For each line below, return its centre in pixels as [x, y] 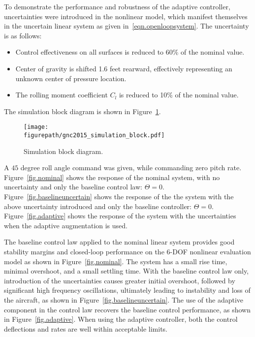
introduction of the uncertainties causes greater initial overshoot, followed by [120, 280]
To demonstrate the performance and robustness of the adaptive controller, [117, 6]
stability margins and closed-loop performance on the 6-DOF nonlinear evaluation [127, 251]
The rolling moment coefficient [62, 95]
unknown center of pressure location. [71, 78]
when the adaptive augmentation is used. [66, 225]
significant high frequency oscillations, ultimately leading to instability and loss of [127, 290]
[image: [36, 127]
